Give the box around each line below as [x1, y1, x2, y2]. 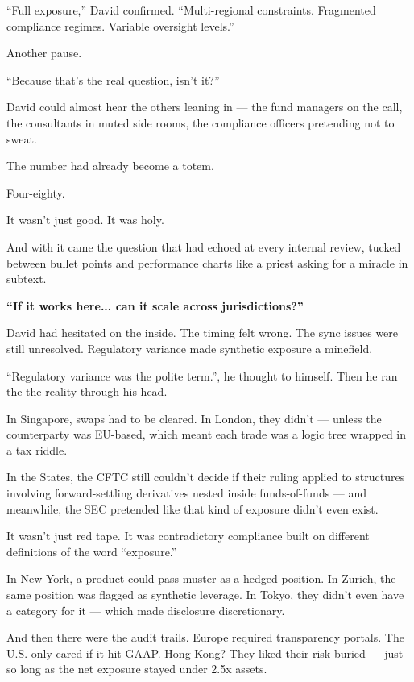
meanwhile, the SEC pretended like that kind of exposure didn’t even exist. [6, 500, 379, 517]
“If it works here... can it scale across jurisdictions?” [6, 297, 304, 314]
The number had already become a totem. [6, 157, 214, 174]
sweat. [6, 130, 37, 147]
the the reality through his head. [6, 383, 168, 400]
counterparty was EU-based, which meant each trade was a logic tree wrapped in [6, 426, 407, 443]
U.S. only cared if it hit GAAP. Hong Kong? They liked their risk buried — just [6, 644, 404, 661]
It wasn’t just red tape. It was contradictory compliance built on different [6, 527, 370, 544]
